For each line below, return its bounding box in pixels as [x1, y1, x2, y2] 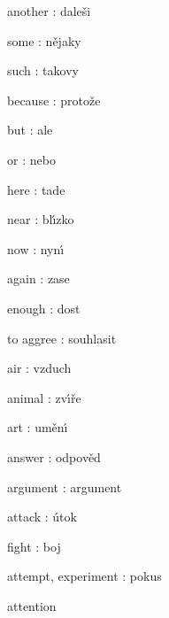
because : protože [7, 90, 101, 109]
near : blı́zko [7, 210, 74, 228]
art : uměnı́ [7, 418, 68, 436]
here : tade [7, 180, 65, 198]
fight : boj [7, 537, 61, 555]
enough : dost [7, 298, 81, 317]
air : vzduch [7, 359, 72, 377]
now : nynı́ [7, 239, 65, 258]
